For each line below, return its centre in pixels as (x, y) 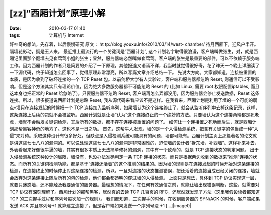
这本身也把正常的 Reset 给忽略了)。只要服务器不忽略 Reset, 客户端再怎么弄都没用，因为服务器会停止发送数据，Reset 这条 (135, 93)
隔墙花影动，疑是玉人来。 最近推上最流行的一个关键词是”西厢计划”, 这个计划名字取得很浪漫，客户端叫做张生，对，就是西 (134, 51)
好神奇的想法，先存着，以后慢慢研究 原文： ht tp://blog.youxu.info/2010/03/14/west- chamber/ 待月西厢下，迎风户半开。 (134, 44)
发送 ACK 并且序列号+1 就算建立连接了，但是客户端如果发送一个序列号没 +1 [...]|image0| (100, 206)
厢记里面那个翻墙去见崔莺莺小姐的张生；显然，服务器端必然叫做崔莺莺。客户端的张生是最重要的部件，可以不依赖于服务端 (134, 58)
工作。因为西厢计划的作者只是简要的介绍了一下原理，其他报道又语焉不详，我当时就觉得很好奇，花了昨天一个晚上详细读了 (134, 65)
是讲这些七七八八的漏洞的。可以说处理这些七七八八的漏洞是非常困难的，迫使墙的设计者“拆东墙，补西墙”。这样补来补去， (134, 143)
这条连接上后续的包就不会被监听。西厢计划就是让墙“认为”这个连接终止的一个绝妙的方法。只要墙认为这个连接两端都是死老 (134, 115)
